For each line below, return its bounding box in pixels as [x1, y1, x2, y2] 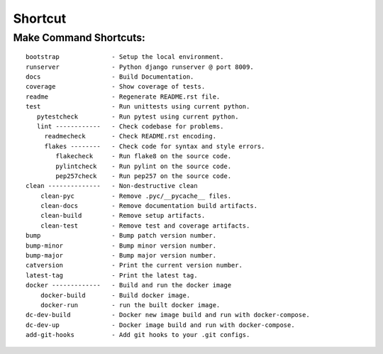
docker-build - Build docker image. [40, 291, 191, 299]
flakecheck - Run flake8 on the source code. [55, 153, 232, 160]
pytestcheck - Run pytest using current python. [36, 112, 239, 121]
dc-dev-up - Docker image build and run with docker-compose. [26, 321, 295, 329]
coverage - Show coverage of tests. [26, 82, 206, 91]
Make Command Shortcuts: [13, 31, 145, 44]
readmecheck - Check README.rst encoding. [44, 132, 216, 140]
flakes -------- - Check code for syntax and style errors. [44, 142, 265, 150]
